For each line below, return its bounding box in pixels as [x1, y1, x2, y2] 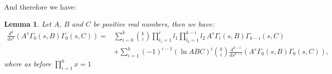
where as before [4, 58, 51, 69]
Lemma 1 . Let [4, 18, 51, 29]
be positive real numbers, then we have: [93, 18, 215, 29]
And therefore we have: [4, 2, 76, 12]
